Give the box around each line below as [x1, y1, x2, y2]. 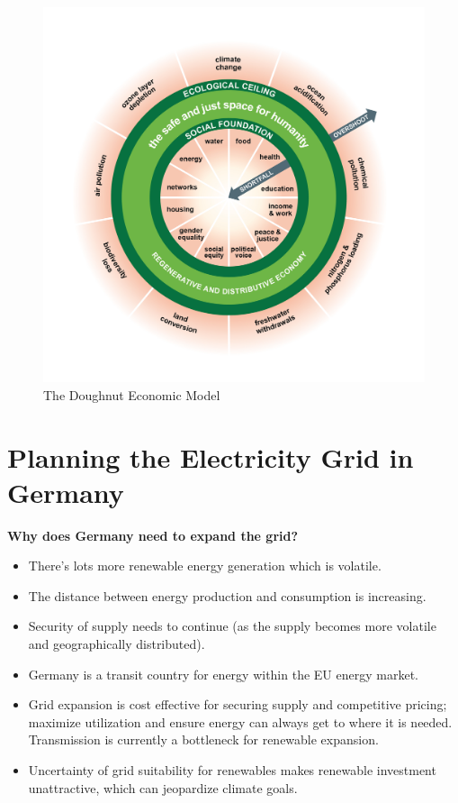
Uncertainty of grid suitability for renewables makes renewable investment [28, 760, 436, 779]
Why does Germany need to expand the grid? [7, 525, 299, 544]
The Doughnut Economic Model [43, 385, 220, 404]
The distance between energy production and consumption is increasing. [28, 586, 427, 605]
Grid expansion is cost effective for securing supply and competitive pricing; [28, 695, 447, 714]
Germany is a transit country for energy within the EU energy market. [28, 664, 418, 683]
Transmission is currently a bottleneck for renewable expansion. [28, 730, 379, 749]
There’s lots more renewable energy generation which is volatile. [28, 556, 382, 575]
